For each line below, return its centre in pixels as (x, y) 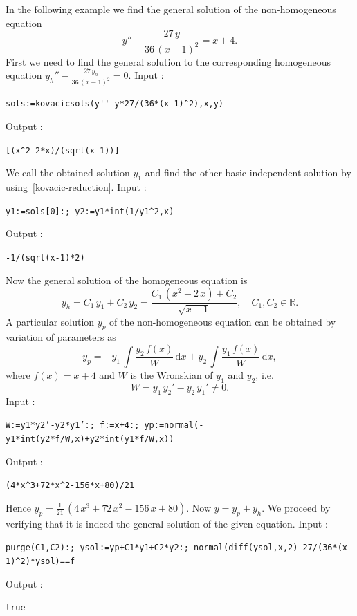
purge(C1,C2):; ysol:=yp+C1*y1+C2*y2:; (97, 548)
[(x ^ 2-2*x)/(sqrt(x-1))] (63, 150)
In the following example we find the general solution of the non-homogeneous (171, 9)
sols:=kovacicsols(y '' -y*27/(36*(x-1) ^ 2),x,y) (115, 104)
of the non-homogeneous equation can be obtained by (223, 321)
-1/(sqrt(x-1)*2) (45, 258)
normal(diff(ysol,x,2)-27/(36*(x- (273, 548)
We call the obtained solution (68, 172)
